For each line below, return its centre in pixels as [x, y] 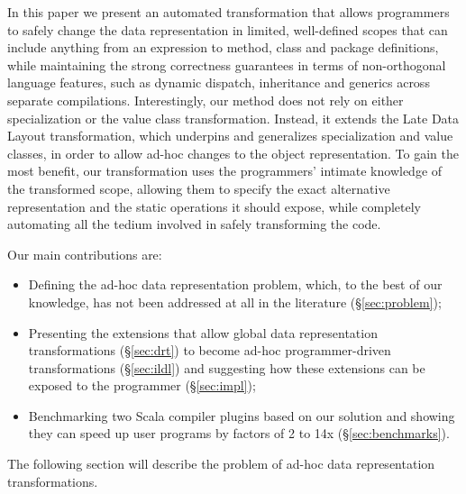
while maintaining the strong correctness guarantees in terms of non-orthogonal [227, 64]
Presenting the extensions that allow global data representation [203, 332]
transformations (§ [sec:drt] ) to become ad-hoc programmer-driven [210, 350]
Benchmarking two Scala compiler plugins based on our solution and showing [242, 415]
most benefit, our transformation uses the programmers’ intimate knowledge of [225, 171]
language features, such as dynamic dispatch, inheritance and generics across [219, 82]
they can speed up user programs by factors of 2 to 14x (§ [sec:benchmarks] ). [239, 433]
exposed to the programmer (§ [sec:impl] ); [142, 385]
